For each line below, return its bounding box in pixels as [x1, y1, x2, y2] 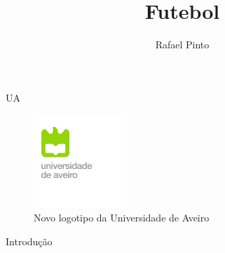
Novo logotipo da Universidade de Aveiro [34, 210, 210, 225]
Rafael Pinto [155, 37, 210, 52]
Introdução [6, 233, 53, 248]
